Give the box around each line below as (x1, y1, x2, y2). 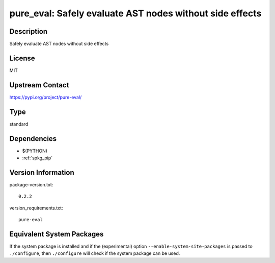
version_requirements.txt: (9, 205, 63, 211)
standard (9, 121, 29, 127)
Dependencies (9, 134, 57, 143)
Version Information (9, 168, 74, 177)
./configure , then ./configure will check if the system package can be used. (9, 250, 180, 256)
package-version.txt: (9, 181, 53, 187)
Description (9, 27, 48, 36)
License (9, 54, 35, 62)
